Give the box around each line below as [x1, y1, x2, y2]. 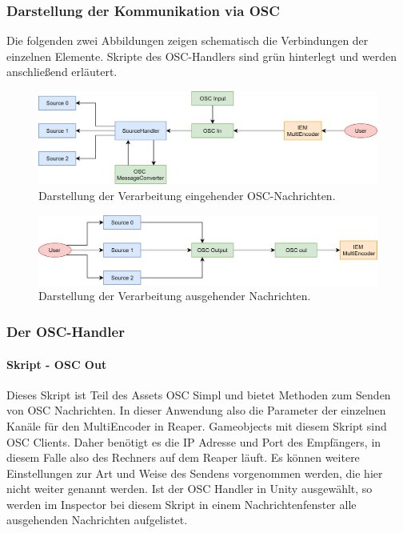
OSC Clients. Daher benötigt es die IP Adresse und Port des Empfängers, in [6, 433, 381, 450]
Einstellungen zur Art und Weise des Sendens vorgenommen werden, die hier [6, 464, 383, 481]
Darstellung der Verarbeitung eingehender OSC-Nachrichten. [38, 186, 336, 203]
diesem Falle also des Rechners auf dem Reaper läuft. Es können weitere [6, 449, 360, 466]
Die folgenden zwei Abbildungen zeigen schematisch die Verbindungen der [6, 32, 369, 49]
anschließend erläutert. [6, 63, 118, 80]
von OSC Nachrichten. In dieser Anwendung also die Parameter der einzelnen [6, 402, 386, 419]
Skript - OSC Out [6, 355, 107, 372]
